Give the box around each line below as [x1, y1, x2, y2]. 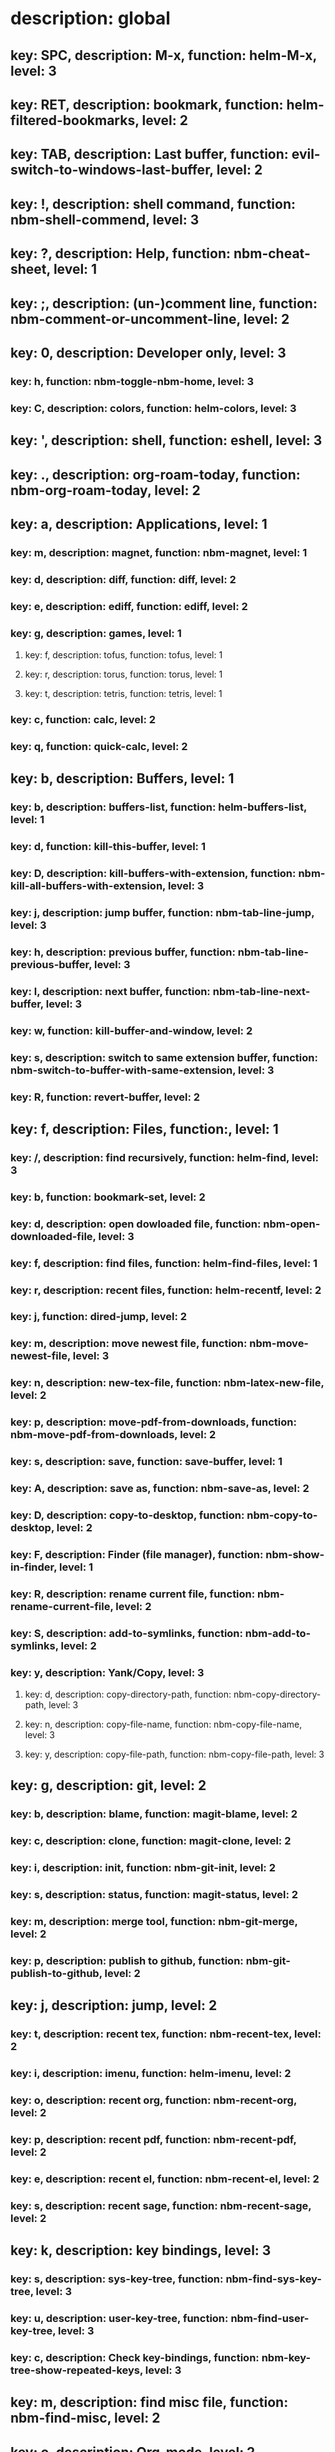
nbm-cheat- [233, 245, 311, 262]
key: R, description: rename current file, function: [10, 1587, 256, 1601]
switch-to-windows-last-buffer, [10, 162, 214, 179]
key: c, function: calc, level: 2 [10, 712, 157, 726]
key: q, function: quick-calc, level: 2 [10, 739, 188, 753]
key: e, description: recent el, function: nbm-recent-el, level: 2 [10, 2172, 320, 2186]
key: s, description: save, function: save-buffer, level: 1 [10, 1455, 283, 1469]
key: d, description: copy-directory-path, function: [24, 1688, 232, 1701]
